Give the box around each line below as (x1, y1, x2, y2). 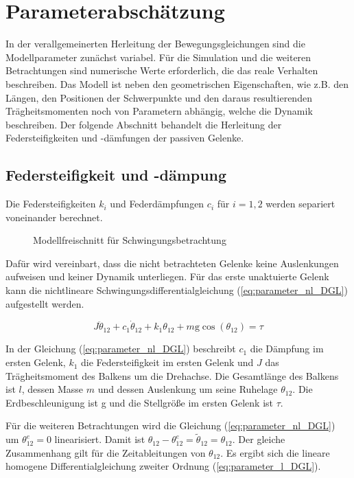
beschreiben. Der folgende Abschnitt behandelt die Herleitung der (5, 117, 282, 131)
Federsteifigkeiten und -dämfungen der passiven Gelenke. (5, 130, 244, 145)
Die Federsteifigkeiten (5, 196, 96, 211)
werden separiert (265, 196, 335, 211)
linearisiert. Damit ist (54, 432, 145, 446)
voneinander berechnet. (5, 209, 103, 224)
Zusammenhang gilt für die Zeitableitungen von (5, 445, 206, 459)
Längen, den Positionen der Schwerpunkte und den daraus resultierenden (5, 90, 312, 104)
